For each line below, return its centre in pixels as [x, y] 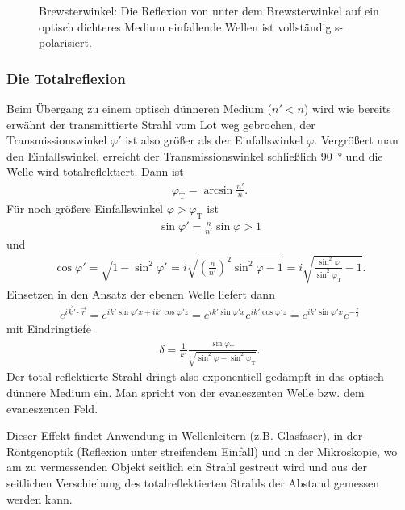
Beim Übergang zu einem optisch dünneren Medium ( [139, 108]
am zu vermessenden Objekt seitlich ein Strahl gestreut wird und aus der [187, 467]
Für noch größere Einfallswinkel [85, 209]
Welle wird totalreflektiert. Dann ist [95, 171]
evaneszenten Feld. [52, 408]
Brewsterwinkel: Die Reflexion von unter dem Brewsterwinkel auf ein [209, 10]
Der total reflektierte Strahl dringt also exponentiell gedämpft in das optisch [195, 376]
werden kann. [40, 498]
